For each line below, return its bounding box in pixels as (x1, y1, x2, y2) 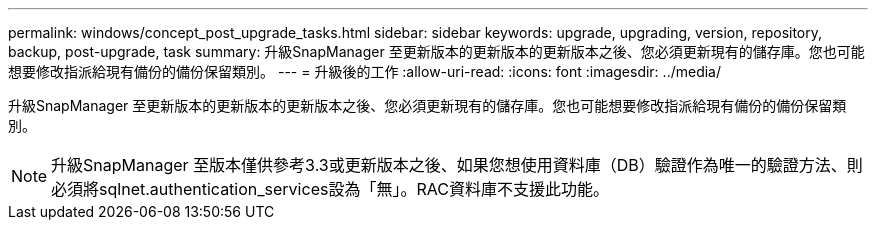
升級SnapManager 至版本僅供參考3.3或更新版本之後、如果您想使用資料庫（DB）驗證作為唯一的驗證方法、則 (51, 155, 863, 175)
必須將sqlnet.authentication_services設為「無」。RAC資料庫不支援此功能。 (51, 179, 609, 199)
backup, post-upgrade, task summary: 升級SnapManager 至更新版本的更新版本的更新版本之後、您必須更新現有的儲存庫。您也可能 (8, 43, 865, 60)
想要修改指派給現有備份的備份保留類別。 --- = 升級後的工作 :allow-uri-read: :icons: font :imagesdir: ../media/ (8, 63, 722, 80)
